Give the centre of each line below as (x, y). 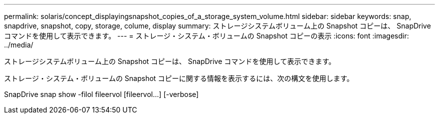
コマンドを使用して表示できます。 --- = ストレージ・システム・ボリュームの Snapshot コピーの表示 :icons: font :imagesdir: (206, 36)
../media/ (19, 45)
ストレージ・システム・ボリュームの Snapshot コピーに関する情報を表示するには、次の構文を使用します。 (179, 78)
